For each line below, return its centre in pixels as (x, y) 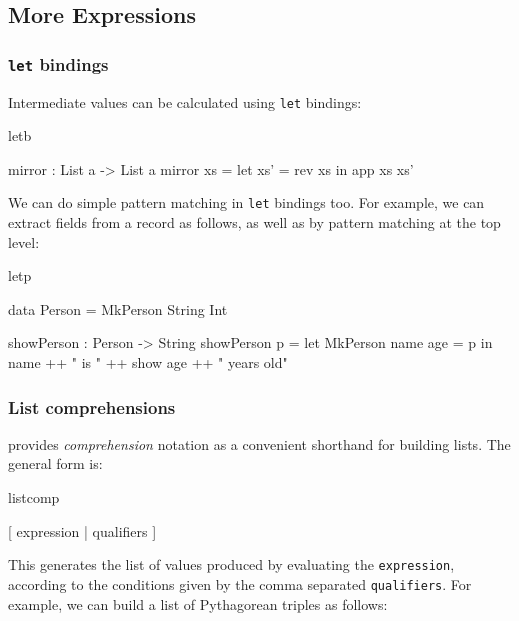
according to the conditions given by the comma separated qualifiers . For (240, 583)
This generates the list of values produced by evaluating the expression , (231, 564)
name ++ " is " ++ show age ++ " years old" (148, 362)
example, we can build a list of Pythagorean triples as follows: (198, 603)
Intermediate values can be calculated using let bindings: (185, 101)
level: (24, 241)
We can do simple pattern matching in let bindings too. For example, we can (246, 202)
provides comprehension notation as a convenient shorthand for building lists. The (259, 443)
